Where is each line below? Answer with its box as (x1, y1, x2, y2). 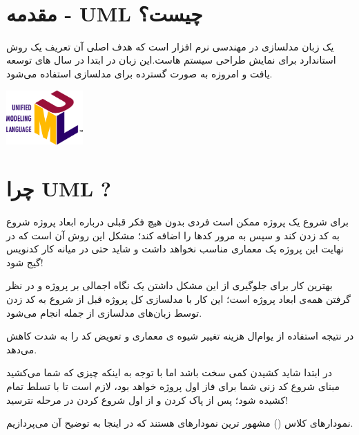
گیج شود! (6, 254, 43, 269)
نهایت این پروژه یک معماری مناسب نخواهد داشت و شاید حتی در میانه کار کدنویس (6, 241, 344, 256)
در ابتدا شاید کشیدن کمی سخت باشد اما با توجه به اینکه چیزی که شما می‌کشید (6, 365, 333, 380)
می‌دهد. (6, 342, 37, 356)
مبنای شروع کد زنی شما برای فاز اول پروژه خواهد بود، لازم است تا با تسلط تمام (6, 378, 340, 393)
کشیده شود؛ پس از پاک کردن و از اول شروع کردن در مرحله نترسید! (6, 392, 289, 407)
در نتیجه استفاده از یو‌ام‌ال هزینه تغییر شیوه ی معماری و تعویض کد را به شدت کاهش (6, 328, 354, 343)
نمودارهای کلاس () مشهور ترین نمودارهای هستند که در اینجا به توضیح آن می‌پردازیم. (6, 416, 353, 430)
